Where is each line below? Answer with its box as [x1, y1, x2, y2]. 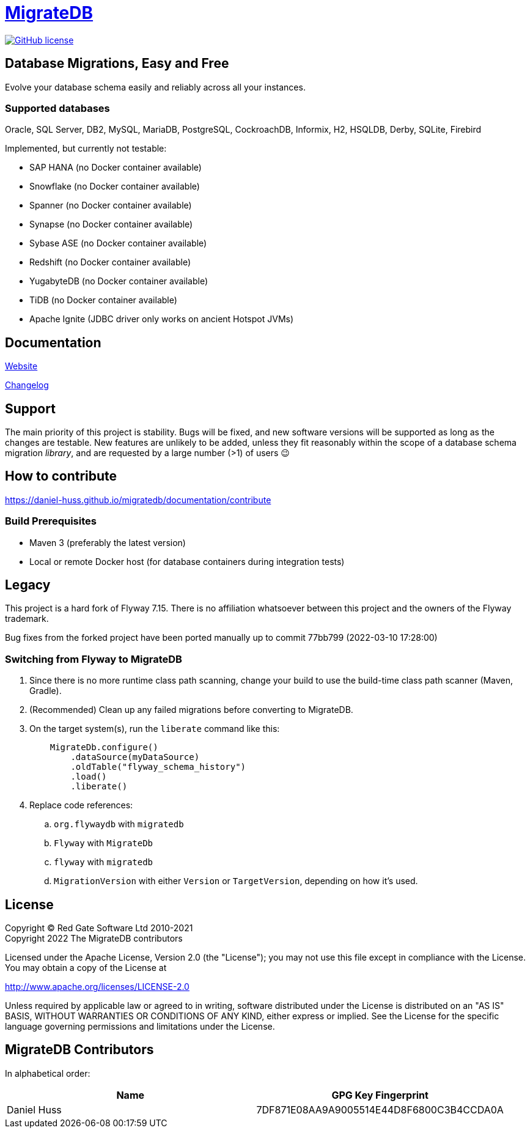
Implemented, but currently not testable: [5, 143, 167, 154]
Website [5, 361, 38, 372]
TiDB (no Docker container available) [29, 295, 177, 306]
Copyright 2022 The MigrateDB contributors [5, 933, 183, 944]
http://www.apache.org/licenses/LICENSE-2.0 [5, 981, 190, 992]
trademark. [5, 613, 49, 624]
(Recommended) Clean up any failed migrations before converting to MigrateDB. [29, 704, 353, 715]
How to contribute [5, 468, 117, 484]
